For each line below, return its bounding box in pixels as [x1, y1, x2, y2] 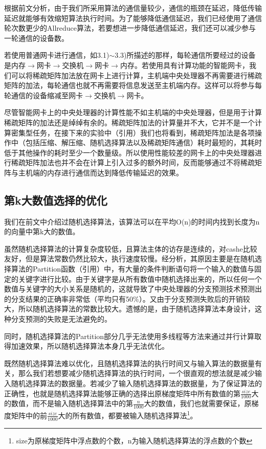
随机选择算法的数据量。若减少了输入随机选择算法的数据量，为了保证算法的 [11, 378, 262, 389]
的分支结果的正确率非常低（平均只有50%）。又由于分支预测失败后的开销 [4, 293, 243, 304]
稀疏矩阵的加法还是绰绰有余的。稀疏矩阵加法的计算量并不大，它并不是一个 [4, 117, 255, 127]
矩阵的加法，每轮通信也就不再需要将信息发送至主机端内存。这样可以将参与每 [4, 80, 262, 91]
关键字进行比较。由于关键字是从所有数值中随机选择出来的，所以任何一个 [18, 273, 262, 284]
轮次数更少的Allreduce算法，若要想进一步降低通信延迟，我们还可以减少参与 [4, 23, 256, 33]
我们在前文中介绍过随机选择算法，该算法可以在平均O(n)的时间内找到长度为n [4, 216, 260, 227]
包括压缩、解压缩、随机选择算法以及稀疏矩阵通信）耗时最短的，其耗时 [25, 137, 262, 148]
